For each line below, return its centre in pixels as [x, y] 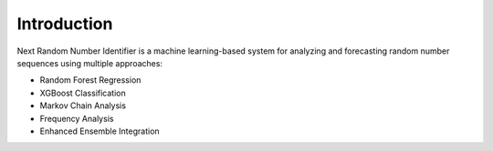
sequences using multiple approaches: [90, 63]
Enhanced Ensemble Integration [100, 131]
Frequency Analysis [77, 118]
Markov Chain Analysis [83, 106]
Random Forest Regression [90, 80]
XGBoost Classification [83, 93]
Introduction [65, 24]
